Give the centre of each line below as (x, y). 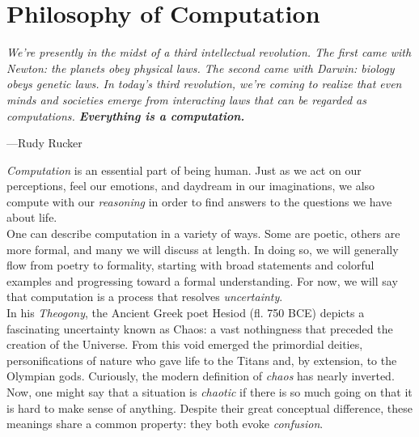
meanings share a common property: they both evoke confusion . (165, 424)
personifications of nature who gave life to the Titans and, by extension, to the (202, 360)
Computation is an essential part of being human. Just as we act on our (184, 170)
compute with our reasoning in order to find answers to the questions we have (199, 201)
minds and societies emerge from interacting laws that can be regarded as (186, 99)
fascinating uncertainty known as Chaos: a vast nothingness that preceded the (200, 328)
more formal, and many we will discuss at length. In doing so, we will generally (203, 249)
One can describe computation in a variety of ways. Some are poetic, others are (203, 233)
